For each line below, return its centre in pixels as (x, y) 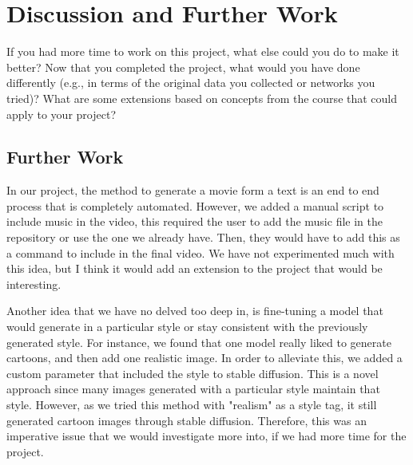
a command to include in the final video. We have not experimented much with (201, 252)
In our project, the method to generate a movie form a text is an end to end (193, 190)
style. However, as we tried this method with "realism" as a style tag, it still (192, 405)
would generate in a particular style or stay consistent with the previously (187, 327)
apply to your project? (61, 114)
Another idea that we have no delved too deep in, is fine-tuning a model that (195, 311)
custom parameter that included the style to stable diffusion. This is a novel (193, 373)
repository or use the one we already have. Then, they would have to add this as (203, 237)
